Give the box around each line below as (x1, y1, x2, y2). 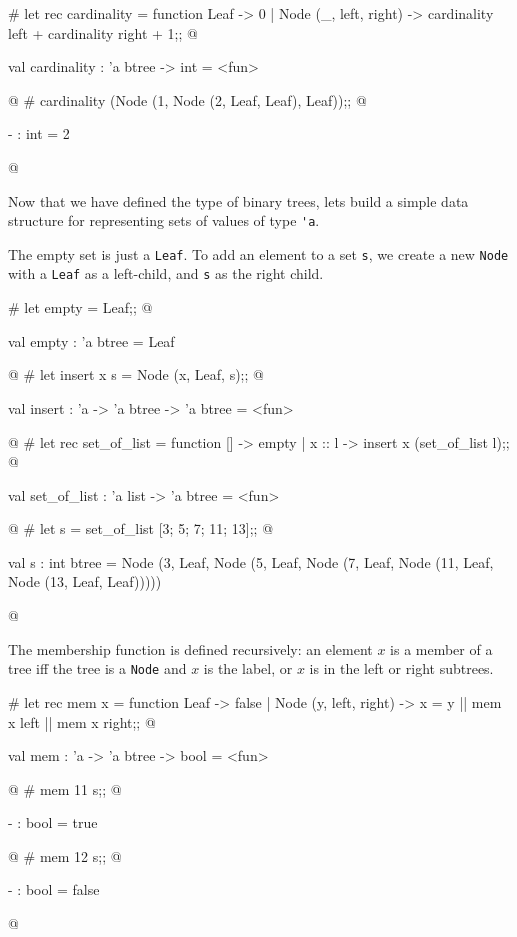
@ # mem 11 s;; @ (8, 778, 122, 799)
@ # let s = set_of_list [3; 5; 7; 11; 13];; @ (8, 518, 274, 539)
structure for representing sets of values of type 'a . (8, 210, 320, 231)
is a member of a (390, 638, 493, 659)
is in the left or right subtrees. (309, 658, 494, 679)
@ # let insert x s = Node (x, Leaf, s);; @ (8, 364, 264, 385)
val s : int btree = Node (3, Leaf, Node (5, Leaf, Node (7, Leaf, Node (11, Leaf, (8, 551, 494, 572)
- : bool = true (8, 812, 98, 833)
